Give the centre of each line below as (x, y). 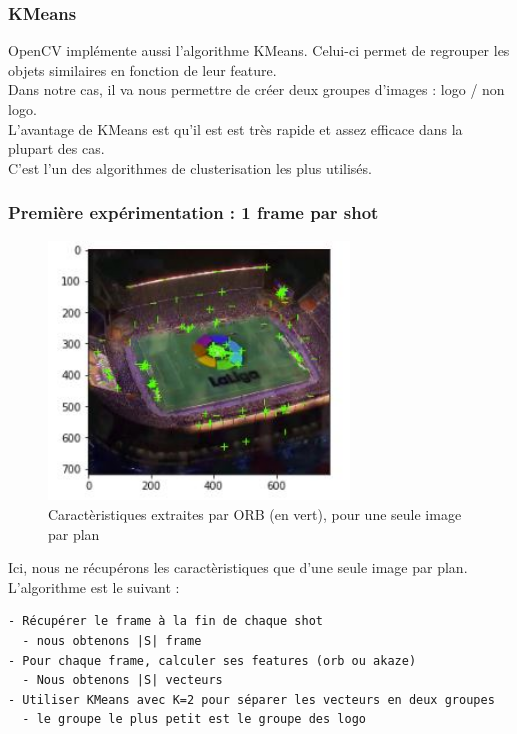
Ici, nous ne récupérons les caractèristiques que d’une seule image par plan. (238, 567)
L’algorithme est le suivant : (94, 586)
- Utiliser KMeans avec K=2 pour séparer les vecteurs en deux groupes (251, 699)
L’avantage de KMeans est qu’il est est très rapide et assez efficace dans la (235, 128)
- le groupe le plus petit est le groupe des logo (194, 719)
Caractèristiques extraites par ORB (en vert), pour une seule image (255, 514)
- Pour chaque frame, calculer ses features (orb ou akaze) (212, 660)
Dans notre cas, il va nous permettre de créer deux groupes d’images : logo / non (256, 89)
